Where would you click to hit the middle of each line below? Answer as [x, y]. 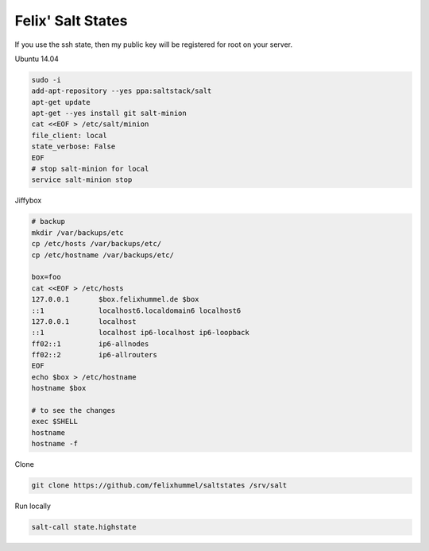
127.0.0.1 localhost [84, 321]
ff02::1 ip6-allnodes [90, 344]
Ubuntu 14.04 [37, 59]
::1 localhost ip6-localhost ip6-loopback [140, 333]
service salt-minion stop [82, 180]
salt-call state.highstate [84, 527]
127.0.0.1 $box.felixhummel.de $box [115, 299]
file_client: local [69, 135]
